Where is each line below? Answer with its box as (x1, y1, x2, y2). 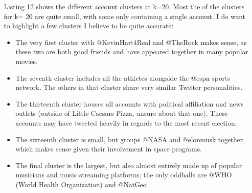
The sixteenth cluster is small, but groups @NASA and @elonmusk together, (15, 134, 245, 144)
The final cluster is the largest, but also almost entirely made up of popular (15, 160, 242, 170)
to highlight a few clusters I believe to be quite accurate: (4, 21, 174, 31)
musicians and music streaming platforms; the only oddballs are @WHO (15, 170, 232, 180)
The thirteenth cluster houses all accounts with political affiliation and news (15, 98, 244, 108)
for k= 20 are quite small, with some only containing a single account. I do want (4, 11, 246, 21)
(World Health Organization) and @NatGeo (15, 179, 147, 189)
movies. (15, 56, 38, 66)
